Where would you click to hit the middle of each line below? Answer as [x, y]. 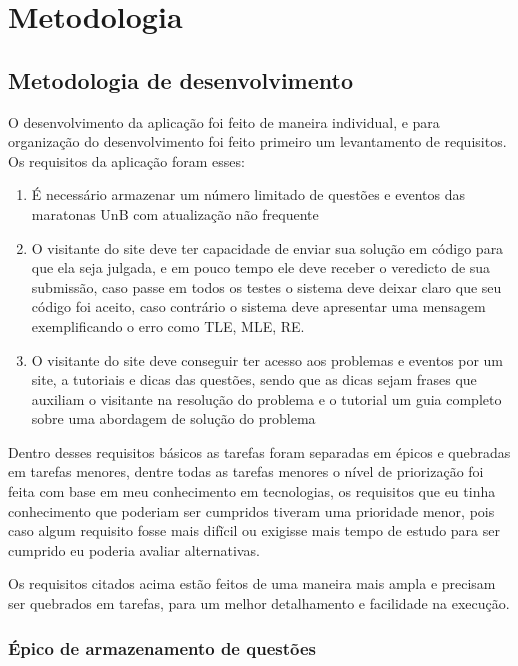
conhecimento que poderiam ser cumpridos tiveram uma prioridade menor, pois [251, 510]
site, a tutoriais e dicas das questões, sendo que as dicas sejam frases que [254, 379]
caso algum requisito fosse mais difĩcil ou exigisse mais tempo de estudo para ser [254, 530]
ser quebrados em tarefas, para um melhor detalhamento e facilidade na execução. [259, 603]
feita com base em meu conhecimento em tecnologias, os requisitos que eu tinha [252, 491]
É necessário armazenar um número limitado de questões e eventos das [248, 194]
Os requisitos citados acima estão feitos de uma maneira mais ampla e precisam [252, 583]
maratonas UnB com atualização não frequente [175, 213]
